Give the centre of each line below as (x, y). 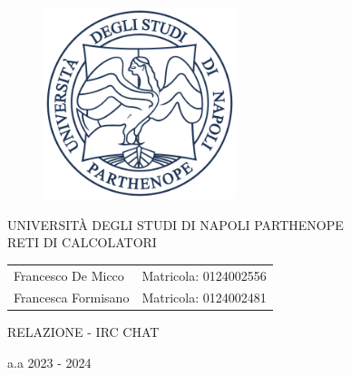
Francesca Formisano (72, 298)
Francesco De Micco (69, 275)
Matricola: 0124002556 (204, 275)
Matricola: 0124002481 (204, 298)
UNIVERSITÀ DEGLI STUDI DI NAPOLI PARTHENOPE (175, 224)
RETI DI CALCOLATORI (82, 242)
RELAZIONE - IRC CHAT (83, 332)
